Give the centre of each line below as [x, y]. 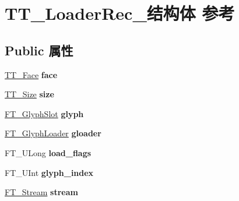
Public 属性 [39, 50]
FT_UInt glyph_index [49, 172]
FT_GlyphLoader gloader [53, 133]
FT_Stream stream [41, 192]
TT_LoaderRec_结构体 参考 [120, 13]
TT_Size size [29, 94]
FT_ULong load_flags [48, 152]
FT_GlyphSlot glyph [44, 113]
